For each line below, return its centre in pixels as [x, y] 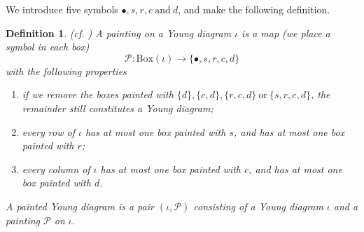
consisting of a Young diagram [258, 206]
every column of [56, 169]
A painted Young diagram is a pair [80, 206]
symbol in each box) [48, 47]
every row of [48, 131]
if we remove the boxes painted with [98, 94]
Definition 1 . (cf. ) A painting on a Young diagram [119, 33]
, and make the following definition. [254, 9]
